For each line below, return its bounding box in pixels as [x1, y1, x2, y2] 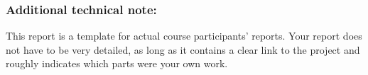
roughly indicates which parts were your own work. [6, 56, 228, 71]
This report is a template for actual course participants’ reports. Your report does [6, 28, 362, 43]
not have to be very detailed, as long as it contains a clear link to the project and [6, 42, 360, 57]
